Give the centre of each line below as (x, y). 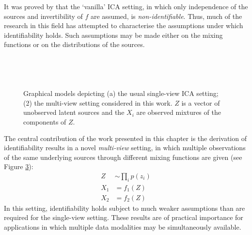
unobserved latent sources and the (74, 112)
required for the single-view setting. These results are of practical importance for (124, 217)
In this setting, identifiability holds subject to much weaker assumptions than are (125, 208)
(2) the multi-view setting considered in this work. (98, 102)
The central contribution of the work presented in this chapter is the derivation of (125, 138)
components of (45, 121)
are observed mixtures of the (179, 112)
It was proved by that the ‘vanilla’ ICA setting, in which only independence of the (126, 6)
